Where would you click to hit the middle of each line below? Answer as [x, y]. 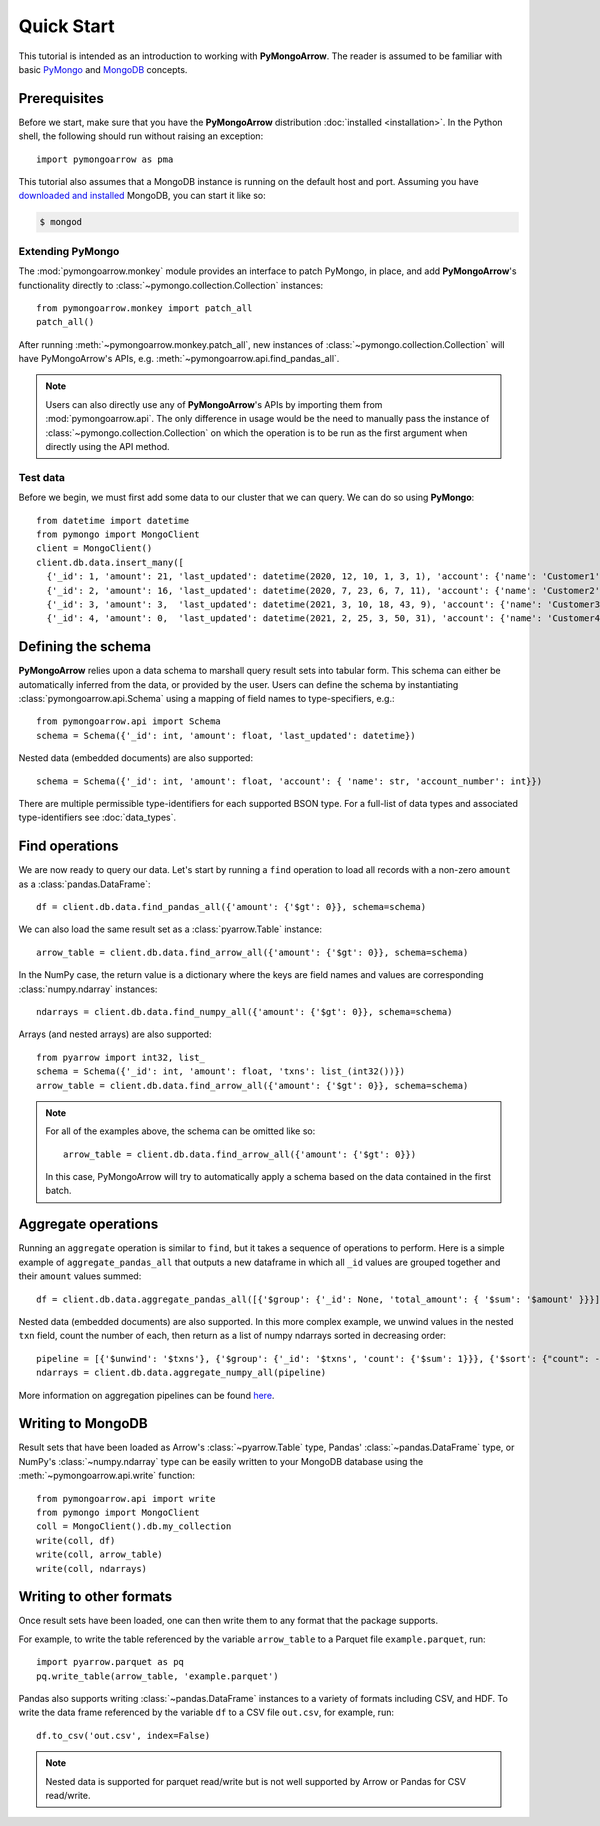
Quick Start [66, 26]
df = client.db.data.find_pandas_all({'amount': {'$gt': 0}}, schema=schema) [231, 907]
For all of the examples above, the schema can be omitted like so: [180, 1131]
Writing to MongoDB [83, 1423]
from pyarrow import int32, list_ [120, 1057]
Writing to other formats [95, 1596]
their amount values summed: [80, 1276]
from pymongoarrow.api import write [126, 1498]
